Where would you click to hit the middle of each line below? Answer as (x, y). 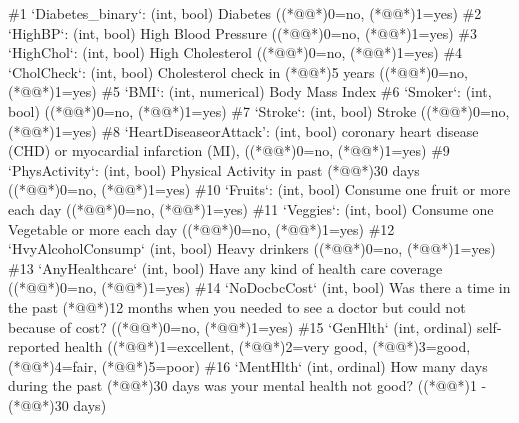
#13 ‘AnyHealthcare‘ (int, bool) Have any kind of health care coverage (225, 267)
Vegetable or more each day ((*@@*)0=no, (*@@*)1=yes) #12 (201, 228)
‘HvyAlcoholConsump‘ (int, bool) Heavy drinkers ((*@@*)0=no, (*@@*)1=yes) (252, 248)
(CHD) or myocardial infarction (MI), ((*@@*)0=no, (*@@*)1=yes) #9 (229, 150)
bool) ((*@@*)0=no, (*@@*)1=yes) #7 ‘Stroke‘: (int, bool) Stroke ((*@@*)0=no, (259, 110)
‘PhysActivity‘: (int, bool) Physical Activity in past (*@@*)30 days (214, 169)
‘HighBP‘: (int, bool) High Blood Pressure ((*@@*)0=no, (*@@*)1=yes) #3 (242, 32)
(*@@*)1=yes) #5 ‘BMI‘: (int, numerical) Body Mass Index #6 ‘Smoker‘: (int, (250, 91)
